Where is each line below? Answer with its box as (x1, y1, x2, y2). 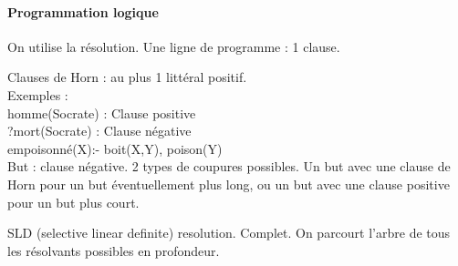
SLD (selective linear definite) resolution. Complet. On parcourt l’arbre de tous (7, 223, 451, 242)
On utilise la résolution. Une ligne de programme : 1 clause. (7, 36, 340, 56)
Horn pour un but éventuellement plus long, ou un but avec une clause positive (7, 174, 450, 193)
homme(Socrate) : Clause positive (7, 103, 196, 122)
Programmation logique (7, 2, 159, 21)
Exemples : (7, 85, 68, 104)
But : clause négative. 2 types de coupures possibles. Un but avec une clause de (7, 157, 451, 176)
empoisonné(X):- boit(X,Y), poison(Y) (7, 138, 223, 158)
